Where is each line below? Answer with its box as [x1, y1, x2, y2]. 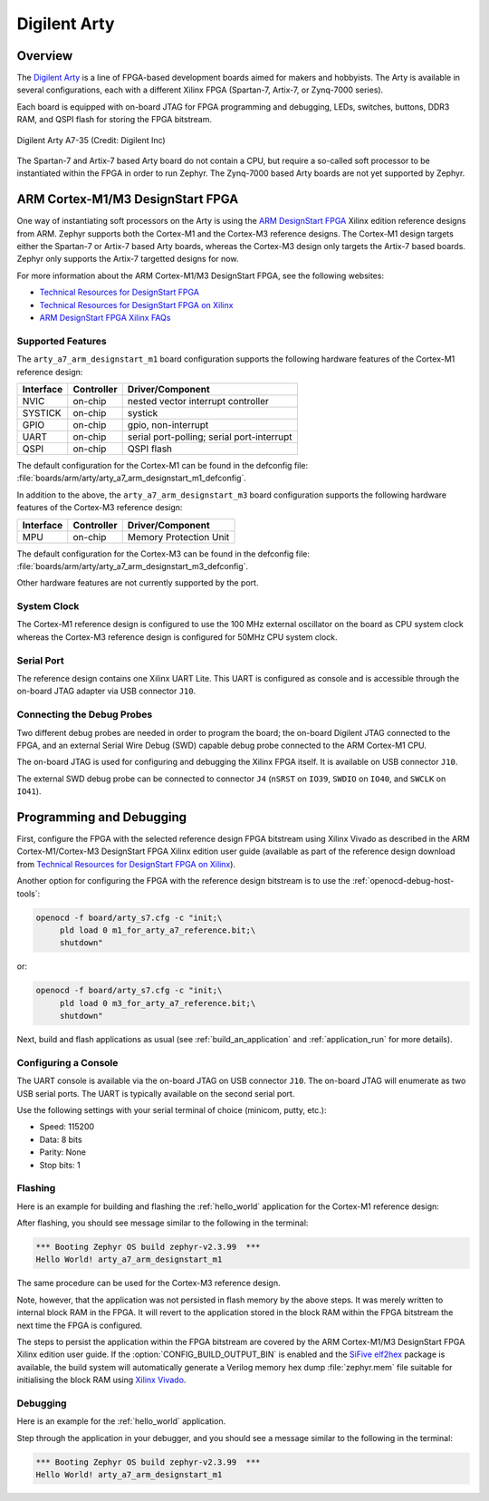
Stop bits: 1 [39, 1159, 81, 1170]
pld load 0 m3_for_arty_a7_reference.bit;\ [59, 998, 256, 1008]
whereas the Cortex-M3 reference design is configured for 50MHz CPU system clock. [16, 631, 339, 643]
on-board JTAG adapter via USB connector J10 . [16, 685, 197, 697]
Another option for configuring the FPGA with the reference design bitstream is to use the [16, 876, 350, 886]
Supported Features [16, 334, 108, 347]
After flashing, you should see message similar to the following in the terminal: [16, 1217, 309, 1228]
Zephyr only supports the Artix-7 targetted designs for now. [16, 254, 239, 265]
